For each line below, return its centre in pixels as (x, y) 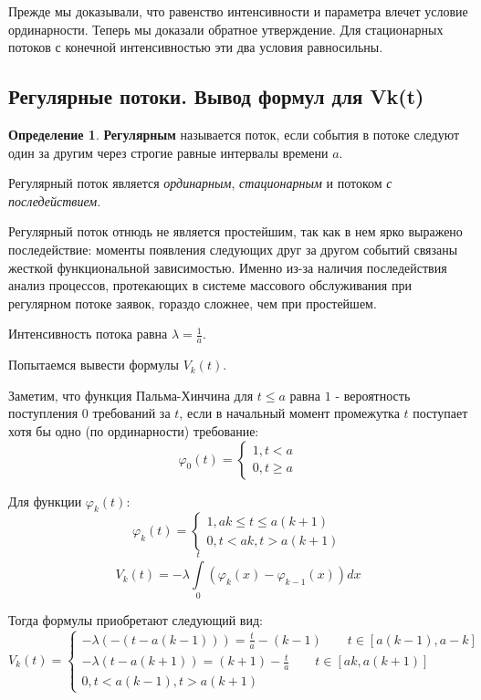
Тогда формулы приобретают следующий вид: (136, 620)
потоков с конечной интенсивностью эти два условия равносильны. (196, 47)
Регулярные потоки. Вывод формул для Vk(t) (216, 96)
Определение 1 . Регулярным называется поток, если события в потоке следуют (234, 134)
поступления (43, 413)
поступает (440, 413)
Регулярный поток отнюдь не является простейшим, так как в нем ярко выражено (235, 231)
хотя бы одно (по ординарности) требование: (134, 430)
